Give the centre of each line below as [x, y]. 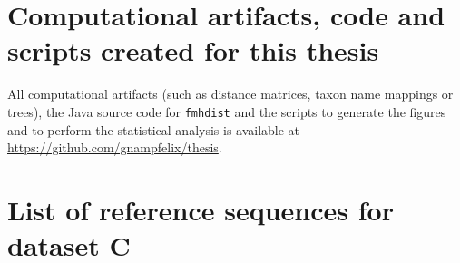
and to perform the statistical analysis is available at [154, 129]
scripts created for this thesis [193, 50]
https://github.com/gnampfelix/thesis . [115, 147]
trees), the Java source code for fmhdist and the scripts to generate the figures [227, 111]
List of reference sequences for [201, 209]
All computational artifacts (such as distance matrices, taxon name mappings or [230, 94]
